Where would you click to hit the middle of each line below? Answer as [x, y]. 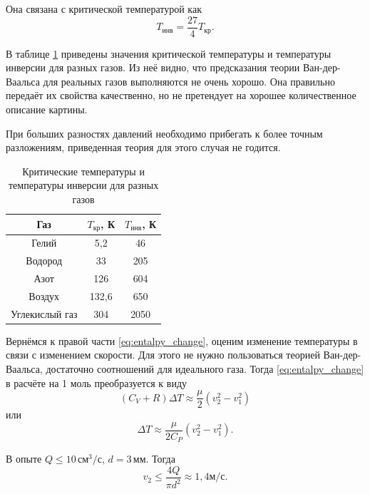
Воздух [44, 295]
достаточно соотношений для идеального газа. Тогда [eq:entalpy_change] [205, 368]
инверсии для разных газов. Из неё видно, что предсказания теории [153, 67]
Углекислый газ [44, 313]
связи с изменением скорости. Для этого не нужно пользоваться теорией [163, 355]
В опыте [24, 459]
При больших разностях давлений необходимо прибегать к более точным [164, 133]
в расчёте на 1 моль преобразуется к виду [97, 382]
